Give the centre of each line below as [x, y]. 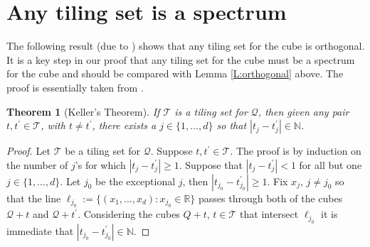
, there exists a [124, 125]
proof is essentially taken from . [75, 87]
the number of [37, 164]
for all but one [331, 164]
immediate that [40, 230]
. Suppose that [211, 164]
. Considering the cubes [129, 214]
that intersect [269, 214]
